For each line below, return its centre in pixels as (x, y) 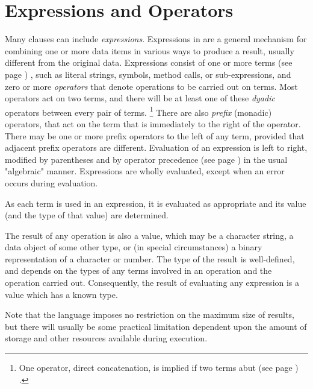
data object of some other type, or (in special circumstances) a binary (134, 247)
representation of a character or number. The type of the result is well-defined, (150, 258)
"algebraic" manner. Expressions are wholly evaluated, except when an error (145, 171)
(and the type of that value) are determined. (87, 215)
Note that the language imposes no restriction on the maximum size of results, (150, 315)
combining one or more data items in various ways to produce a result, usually (150, 50)
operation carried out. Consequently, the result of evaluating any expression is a (152, 283)
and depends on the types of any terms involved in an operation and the (138, 270)
